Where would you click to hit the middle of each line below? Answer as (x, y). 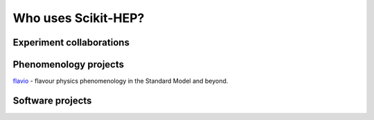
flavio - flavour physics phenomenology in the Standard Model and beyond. (121, 81)
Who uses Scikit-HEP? (79, 18)
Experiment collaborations (71, 42)
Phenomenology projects (69, 64)
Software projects (52, 100)
